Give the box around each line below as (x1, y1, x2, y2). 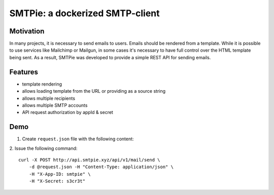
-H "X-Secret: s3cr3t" (28, 178, 86, 184)
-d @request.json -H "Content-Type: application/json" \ (28, 164, 174, 170)
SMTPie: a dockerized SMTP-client (9, 8, 160, 19)
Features (9, 67, 38, 76)
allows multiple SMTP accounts (22, 102, 88, 108)
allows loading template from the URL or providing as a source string (22, 88, 166, 94)
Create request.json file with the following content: (22, 136, 134, 142)
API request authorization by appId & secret (22, 109, 114, 115)
